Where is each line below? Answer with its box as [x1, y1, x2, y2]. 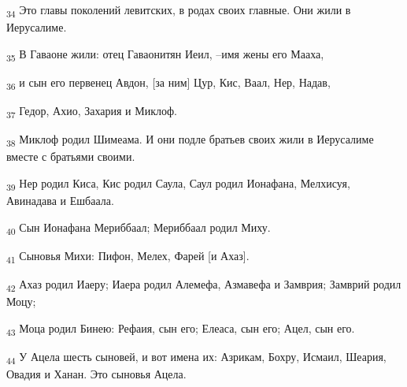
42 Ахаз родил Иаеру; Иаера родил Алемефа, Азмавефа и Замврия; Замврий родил [6, 275, 401, 294]
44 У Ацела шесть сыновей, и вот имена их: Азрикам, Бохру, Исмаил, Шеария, [6, 348, 387, 367]
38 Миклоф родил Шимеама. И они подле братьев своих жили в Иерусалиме [6, 131, 374, 149]
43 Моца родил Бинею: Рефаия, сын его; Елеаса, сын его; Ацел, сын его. [6, 319, 355, 338]
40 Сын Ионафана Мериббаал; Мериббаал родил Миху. [6, 218, 271, 237]
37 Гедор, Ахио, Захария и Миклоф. [6, 102, 177, 121]
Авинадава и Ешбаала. [6, 192, 114, 208]
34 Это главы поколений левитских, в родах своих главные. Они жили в [6, 2, 351, 20]
